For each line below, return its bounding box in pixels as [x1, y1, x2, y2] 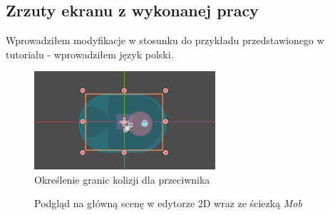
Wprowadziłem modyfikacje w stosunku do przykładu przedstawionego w [6, 33, 324, 48]
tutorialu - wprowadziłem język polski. [6, 46, 174, 61]
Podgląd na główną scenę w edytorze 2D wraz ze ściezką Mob [34, 196, 302, 211]
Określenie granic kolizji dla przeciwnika [34, 172, 210, 187]
